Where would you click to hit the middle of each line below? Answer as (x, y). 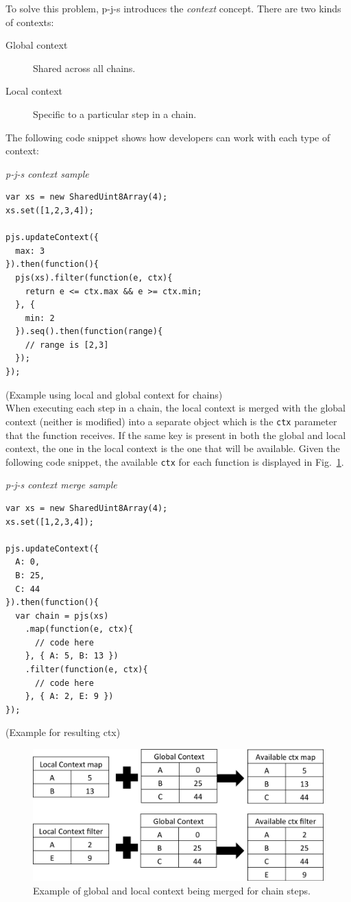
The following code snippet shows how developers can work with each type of (168, 137)
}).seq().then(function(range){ (89, 332)
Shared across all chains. (84, 68)
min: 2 (40, 318)
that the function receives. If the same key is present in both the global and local (176, 435)
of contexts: (30, 22)
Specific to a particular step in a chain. (115, 114)
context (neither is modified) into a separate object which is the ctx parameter (171, 421)
